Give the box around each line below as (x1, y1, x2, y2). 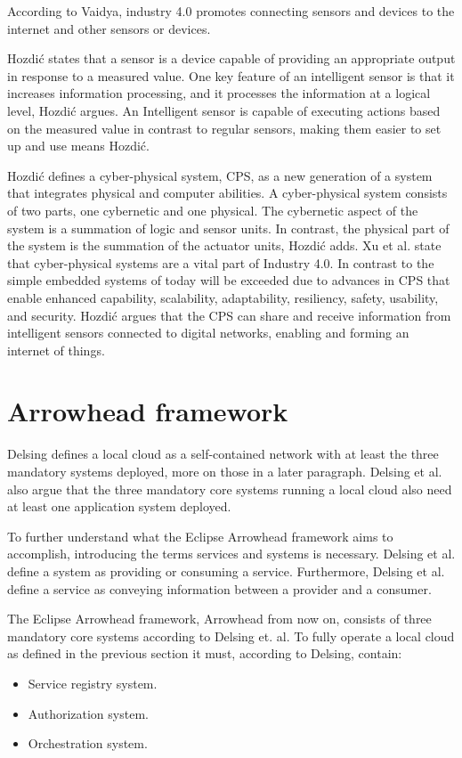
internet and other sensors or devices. (7, 19, 211, 37)
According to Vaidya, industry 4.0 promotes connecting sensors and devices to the (7, 2, 455, 20)
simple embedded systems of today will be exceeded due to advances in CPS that (7, 271, 450, 289)
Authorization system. (28, 704, 149, 722)
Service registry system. (28, 673, 158, 692)
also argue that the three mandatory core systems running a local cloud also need (7, 479, 452, 498)
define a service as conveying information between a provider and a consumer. (7, 579, 432, 598)
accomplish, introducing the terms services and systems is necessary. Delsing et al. (7, 544, 456, 563)
